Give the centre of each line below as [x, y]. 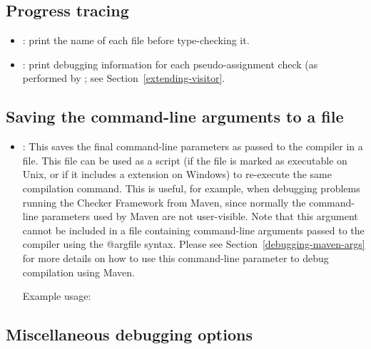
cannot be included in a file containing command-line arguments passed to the [193, 230]
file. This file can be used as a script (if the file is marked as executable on [185, 160]
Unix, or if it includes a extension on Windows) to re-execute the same [177, 174]
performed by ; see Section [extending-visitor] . [124, 78]
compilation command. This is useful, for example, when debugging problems [191, 188]
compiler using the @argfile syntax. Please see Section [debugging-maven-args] [194, 244]
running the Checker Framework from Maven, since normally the [164, 202]
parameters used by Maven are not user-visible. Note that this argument [200, 216]
